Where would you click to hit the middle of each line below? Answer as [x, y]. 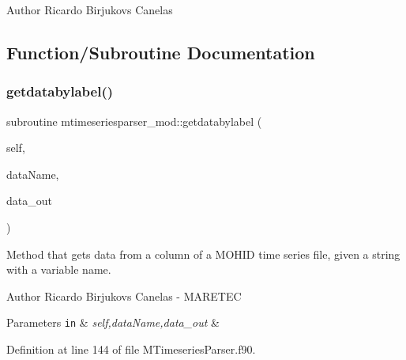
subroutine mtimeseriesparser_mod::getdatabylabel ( [134, 121]
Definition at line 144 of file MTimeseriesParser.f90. [131, 349]
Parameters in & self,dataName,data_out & [113, 322]
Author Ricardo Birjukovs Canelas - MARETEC [124, 296]
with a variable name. [59, 269]
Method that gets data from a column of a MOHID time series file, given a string [203, 254]
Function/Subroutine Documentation [161, 52]
